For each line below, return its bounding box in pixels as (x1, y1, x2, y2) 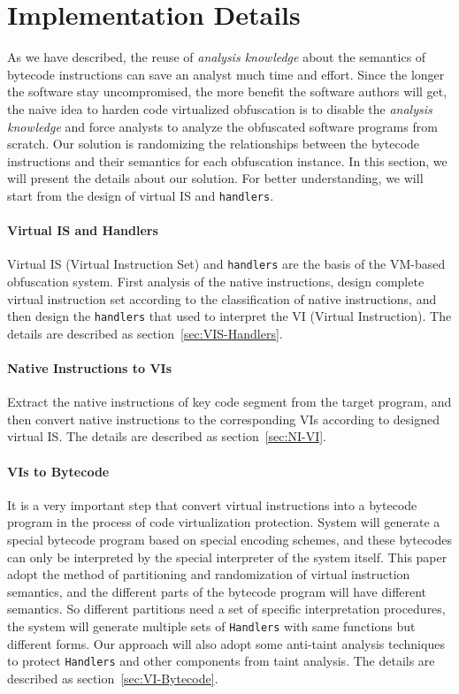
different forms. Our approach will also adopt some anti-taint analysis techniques (7, 634, 445, 652)
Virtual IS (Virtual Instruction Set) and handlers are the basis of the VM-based (7, 255, 446, 273)
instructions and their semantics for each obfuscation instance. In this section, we (7, 151, 448, 170)
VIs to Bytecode (7, 461, 110, 480)
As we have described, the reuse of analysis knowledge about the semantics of (7, 48, 426, 66)
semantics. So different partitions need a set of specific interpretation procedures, (7, 599, 446, 618)
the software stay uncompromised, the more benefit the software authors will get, (7, 82, 448, 101)
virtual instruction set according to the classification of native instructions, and (7, 289, 437, 308)
